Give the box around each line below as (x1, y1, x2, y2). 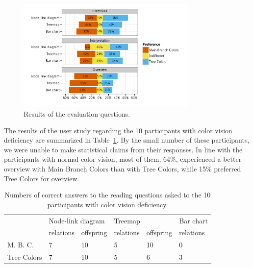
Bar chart (179, 215, 208, 225)
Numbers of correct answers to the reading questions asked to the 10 (4, 190, 211, 200)
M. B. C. (7, 240, 34, 250)
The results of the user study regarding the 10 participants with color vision (4, 125, 232, 135)
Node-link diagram (49, 215, 105, 225)
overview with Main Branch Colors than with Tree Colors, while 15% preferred (4, 163, 241, 173)
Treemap (114, 215, 140, 225)
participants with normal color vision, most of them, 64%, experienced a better (4, 154, 242, 164)
